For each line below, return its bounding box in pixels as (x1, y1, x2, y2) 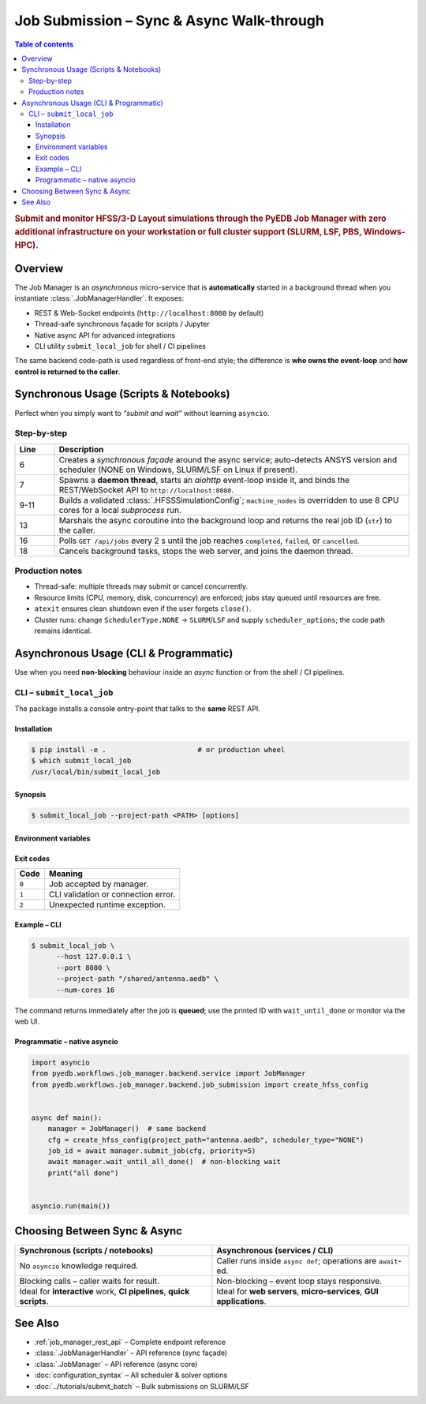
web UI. (14, 1016, 40, 1026)
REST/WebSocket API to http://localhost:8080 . (58, 484, 234, 495)
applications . (216, 1295, 267, 1306)
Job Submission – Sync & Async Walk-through (14, 12, 325, 29)
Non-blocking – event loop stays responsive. (216, 1275, 383, 1286)
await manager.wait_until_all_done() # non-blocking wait (47, 1157, 282, 1166)
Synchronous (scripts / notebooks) (19, 1245, 154, 1256)
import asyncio (31, 1058, 90, 1067)
